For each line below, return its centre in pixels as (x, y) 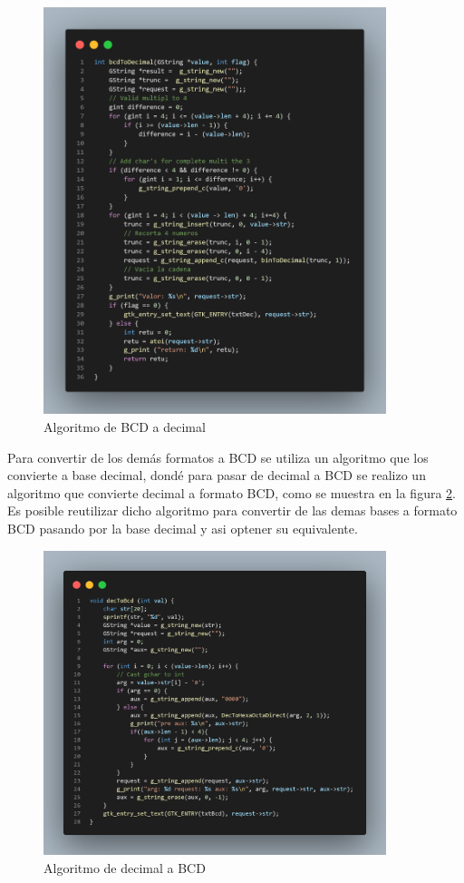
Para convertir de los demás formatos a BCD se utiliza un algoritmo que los (218, 457)
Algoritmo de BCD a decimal (125, 427)
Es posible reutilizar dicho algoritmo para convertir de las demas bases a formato (232, 510)
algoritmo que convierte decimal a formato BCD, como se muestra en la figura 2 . (232, 492)
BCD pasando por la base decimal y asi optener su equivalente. (183, 528)
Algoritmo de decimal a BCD (125, 868)
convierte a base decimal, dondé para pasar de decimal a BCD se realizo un (217, 475)
